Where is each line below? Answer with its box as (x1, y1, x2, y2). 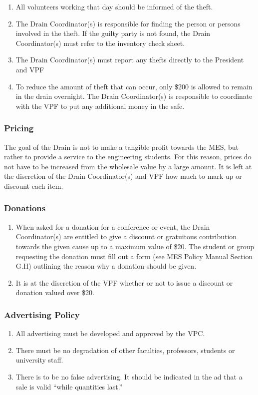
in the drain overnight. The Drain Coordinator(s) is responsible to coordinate (15, 91, 253, 101)
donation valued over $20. (15, 287, 94, 298)
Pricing (4, 122, 34, 134)
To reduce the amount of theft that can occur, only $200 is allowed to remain (15, 81, 253, 91)
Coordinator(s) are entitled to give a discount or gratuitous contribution (15, 231, 237, 242)
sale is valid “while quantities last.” (15, 381, 123, 392)
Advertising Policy (4, 308, 80, 321)
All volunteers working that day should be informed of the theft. (15, 1, 213, 11)
